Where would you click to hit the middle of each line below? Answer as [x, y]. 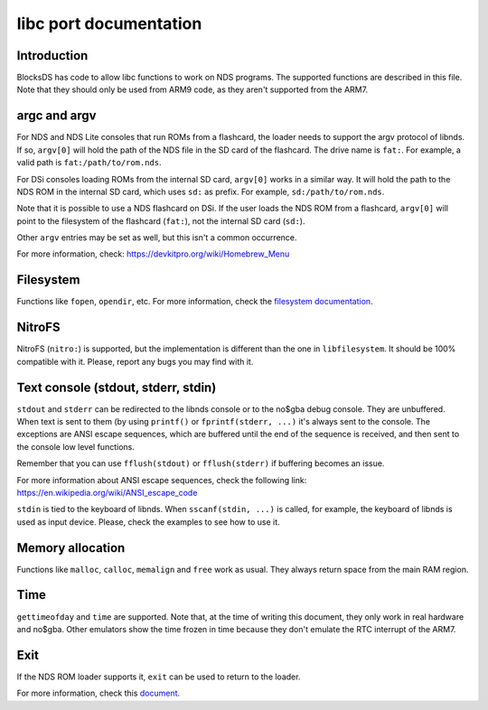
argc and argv [56, 116]
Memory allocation [71, 548]
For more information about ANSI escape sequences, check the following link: [162, 480]
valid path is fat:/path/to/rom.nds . [89, 163]
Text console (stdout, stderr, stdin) [117, 387]
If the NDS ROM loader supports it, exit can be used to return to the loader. [159, 677]
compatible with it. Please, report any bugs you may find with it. [135, 361]
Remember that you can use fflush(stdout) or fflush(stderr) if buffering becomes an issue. [201, 463]
